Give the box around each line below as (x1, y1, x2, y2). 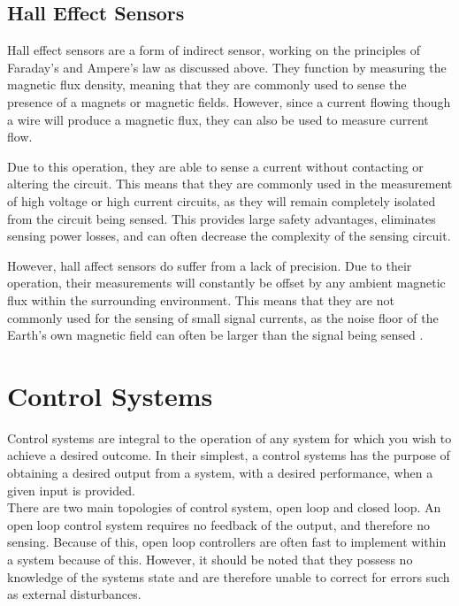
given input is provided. (7, 480, 135, 499)
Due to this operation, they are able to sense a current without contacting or (7, 157, 424, 175)
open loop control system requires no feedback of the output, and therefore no (7, 515, 431, 533)
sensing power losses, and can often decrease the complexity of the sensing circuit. (7, 226, 451, 245)
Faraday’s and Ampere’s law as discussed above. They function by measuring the (7, 58, 447, 76)
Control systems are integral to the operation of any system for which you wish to (7, 428, 452, 447)
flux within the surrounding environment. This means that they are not (7, 290, 394, 309)
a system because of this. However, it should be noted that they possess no (7, 549, 413, 568)
